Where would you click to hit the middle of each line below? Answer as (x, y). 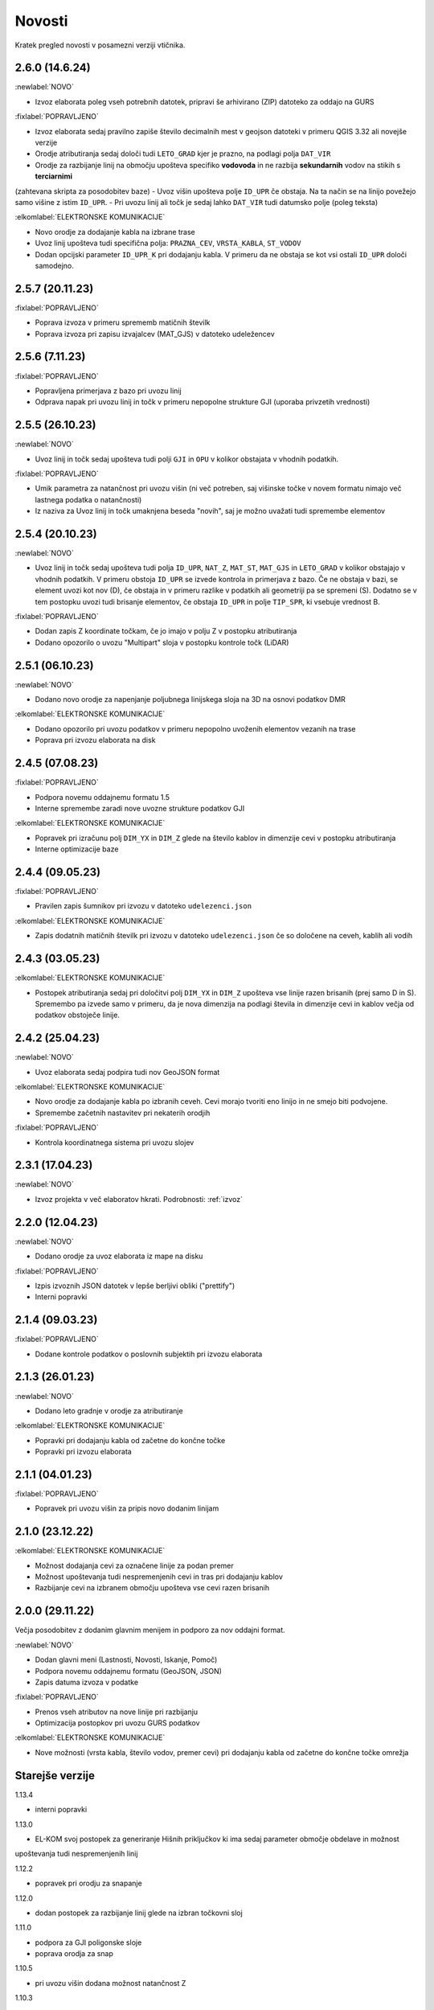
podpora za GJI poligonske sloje (88, 1942)
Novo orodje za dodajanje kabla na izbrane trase (115, 232)
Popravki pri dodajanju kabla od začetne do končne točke (130, 1440)
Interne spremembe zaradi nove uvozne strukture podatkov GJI (140, 808)
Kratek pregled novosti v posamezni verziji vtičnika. (100, 45)
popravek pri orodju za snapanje (88, 1883)
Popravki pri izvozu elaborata (83, 1452)
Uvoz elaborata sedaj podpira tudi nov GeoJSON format (127, 1072)
